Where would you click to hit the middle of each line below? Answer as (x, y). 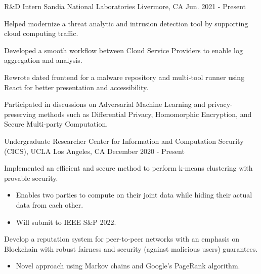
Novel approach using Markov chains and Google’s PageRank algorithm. (128, 266)
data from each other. (50, 204)
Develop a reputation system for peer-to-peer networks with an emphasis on (122, 239)
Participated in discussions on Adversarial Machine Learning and (105, 104)
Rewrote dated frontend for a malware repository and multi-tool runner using (124, 77)
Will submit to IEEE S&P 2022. (66, 222)
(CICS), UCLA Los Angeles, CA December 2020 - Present (94, 151)
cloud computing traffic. (41, 33)
